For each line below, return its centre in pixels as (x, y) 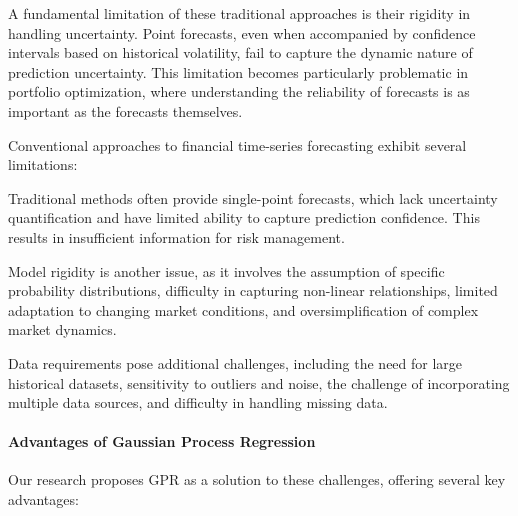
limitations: (43, 164)
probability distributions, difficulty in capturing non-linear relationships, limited (253, 290)
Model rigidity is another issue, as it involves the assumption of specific (226, 270)
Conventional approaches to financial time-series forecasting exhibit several (237, 144)
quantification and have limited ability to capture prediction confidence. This (244, 217)
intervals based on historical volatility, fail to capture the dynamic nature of (240, 52)
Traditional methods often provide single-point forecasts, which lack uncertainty (253, 197)
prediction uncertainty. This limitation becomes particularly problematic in (238, 71)
